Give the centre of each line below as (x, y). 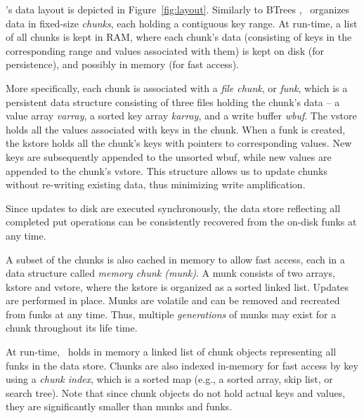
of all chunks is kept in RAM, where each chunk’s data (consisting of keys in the (179, 37)
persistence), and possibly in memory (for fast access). (122, 64)
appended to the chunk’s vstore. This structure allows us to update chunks (167, 170)
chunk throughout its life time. (72, 328)
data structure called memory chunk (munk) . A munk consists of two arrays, (170, 273)
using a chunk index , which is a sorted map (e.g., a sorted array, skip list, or (169, 379)
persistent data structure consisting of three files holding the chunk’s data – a (173, 102)
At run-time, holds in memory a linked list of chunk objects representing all (171, 352)
